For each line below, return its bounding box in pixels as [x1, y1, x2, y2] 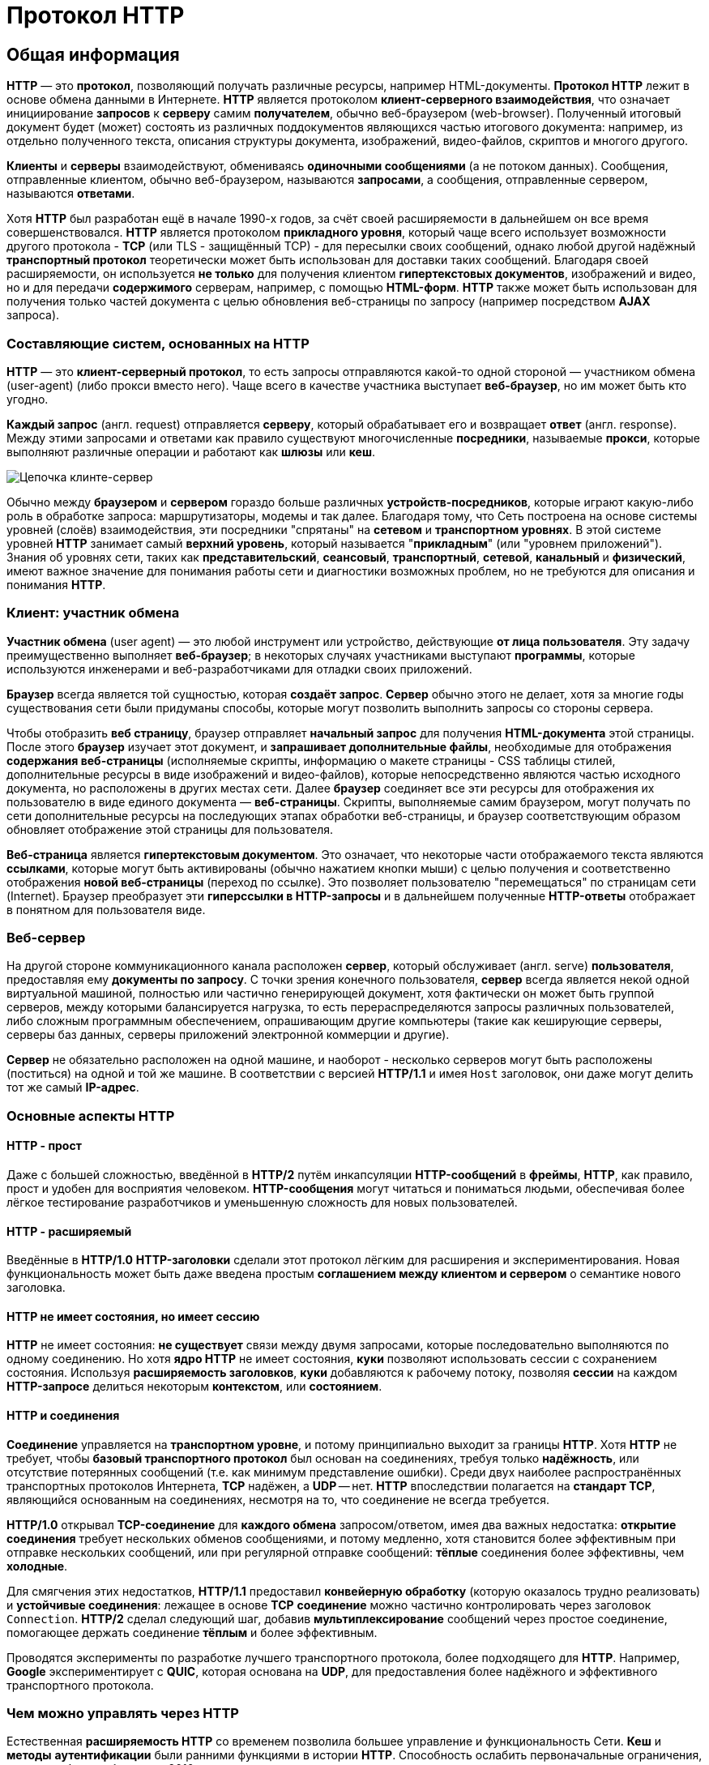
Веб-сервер [6, 930, 86, 947]
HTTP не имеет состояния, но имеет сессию [6, 1309, 260, 1323]
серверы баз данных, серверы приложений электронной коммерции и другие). [6, 1028, 450, 1042]
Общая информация [6, 44, 180, 65]
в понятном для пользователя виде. [6, 902, 206, 917]
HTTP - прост [6, 1139, 82, 1153]
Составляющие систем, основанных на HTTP [6, 335, 310, 352]
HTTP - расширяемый [6, 1224, 132, 1238]
